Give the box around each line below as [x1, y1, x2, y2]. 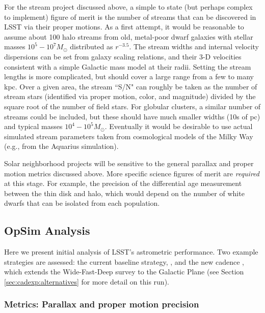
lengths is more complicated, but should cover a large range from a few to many [4, 71, 254, 82]
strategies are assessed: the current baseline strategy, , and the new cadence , [4, 256, 244, 267]
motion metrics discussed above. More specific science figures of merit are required [4, 168, 259, 178]
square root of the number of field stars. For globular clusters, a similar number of [4, 101, 261, 111]
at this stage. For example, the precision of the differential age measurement [4, 178, 242, 189]
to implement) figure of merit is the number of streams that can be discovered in [4, 11, 256, 22]
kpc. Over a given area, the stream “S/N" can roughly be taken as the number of [4, 81, 257, 91]
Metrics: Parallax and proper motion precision [4, 298, 199, 310]
